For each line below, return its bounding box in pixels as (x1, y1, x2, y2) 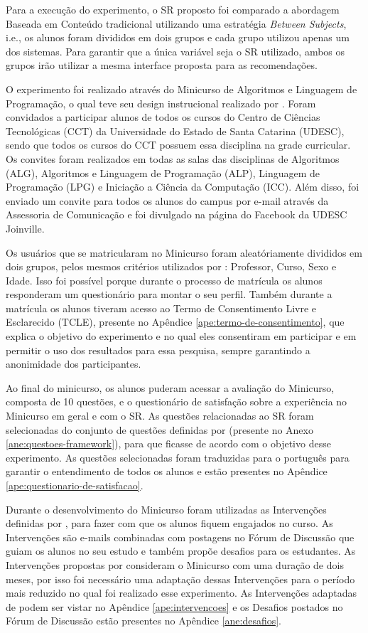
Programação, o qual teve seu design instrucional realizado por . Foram (6, 95, 316, 110)
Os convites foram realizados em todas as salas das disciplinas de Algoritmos (6, 151, 340, 166)
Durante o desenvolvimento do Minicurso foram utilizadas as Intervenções (6, 501, 327, 516)
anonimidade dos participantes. (6, 356, 141, 371)
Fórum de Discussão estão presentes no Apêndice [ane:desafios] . (6, 613, 282, 628)
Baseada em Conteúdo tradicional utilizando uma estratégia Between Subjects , (6, 16, 347, 31)
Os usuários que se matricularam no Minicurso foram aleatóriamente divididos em (6, 245, 362, 260)
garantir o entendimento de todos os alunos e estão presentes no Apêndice (6, 464, 328, 479)
